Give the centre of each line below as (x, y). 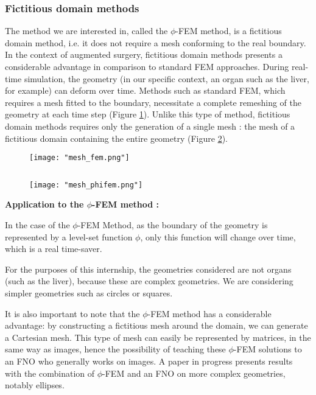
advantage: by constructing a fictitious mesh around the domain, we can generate (156, 325)
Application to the (44, 204)
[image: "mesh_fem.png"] (79, 158)
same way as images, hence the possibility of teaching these (115, 349)
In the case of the (37, 225)
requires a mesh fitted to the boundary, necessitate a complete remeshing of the (153, 102)
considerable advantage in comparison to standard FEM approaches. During (147, 66)
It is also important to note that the (72, 313)
